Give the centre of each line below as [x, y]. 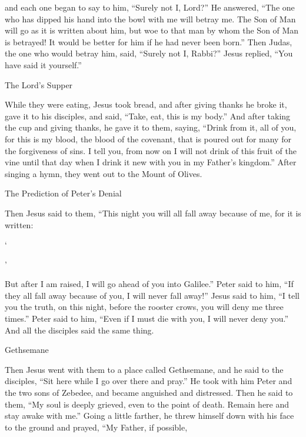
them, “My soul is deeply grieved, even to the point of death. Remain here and [147, 404]
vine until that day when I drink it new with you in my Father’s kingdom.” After [151, 162]
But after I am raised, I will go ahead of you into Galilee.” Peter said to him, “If [149, 284]
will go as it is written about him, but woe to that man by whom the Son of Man [152, 30]
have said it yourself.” [43, 64]
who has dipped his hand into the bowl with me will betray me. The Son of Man [150, 19]
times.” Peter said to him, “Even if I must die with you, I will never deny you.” [147, 318]
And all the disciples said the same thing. [79, 330]
